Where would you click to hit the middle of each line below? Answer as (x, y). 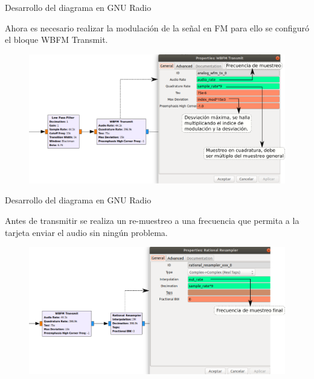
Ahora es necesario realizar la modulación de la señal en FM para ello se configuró (157, 27)
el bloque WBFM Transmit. (56, 40)
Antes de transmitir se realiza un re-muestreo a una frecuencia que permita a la (152, 221)
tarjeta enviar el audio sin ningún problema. (86, 232)
